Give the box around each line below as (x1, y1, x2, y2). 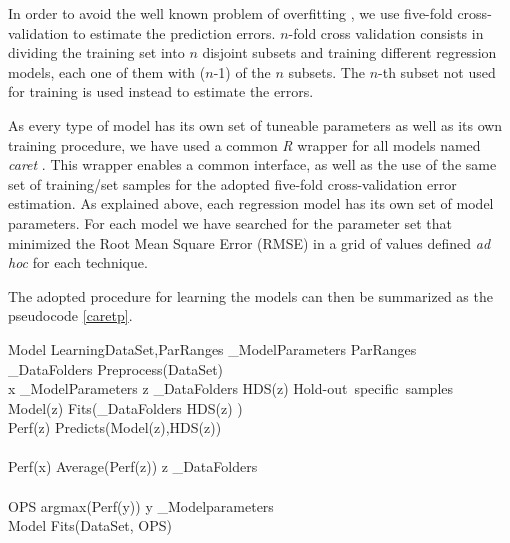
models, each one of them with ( (8, 61, 206, 82)
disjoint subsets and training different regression (202, 42, 497, 63)
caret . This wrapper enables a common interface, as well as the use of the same (8, 154, 497, 175)
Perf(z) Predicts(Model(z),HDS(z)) (8, 417, 222, 438)
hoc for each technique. (8, 252, 148, 273)
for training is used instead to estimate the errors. (8, 81, 314, 102)
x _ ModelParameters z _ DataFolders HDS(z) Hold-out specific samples (8, 378, 454, 399)
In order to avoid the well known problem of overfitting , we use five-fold (8, 3, 453, 23)
